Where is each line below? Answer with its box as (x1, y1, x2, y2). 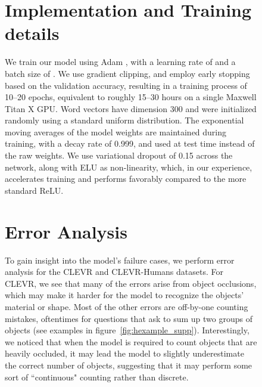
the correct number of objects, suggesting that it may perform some (5, 358, 252, 371)
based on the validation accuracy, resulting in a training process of (5, 79, 247, 91)
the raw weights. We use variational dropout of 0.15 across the (5, 149, 233, 162)
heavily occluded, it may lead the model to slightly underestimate (5, 347, 244, 360)
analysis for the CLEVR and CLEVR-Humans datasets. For (5, 265, 223, 278)
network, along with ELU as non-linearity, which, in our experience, (5, 160, 252, 173)
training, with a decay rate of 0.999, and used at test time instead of (5, 137, 255, 150)
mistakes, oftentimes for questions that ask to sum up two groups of (5, 312, 252, 324)
